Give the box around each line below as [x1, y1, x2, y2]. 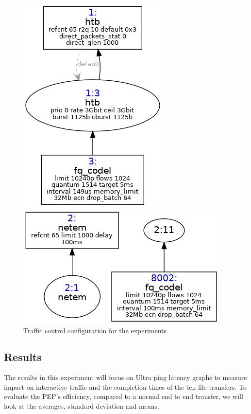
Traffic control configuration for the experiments [23, 325, 167, 336]
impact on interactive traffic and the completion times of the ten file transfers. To [4, 381, 247, 392]
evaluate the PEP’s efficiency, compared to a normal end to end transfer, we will [4, 391, 243, 401]
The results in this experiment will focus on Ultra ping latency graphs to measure [4, 372, 247, 382]
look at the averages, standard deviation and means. [4, 400, 159, 411]
